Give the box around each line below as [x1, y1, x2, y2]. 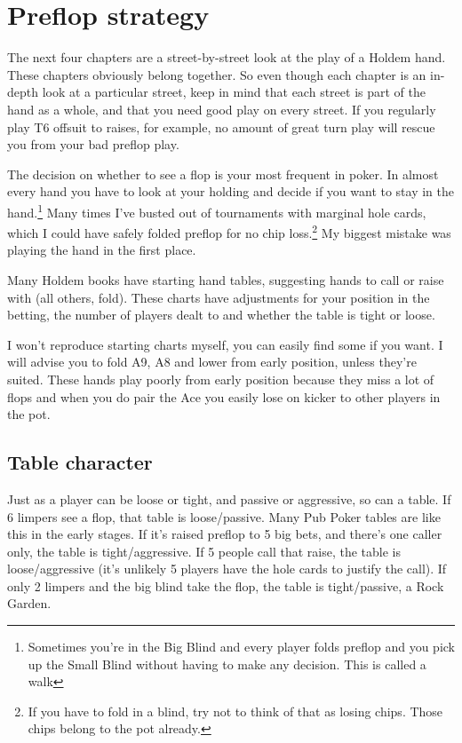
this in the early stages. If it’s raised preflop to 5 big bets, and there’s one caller [7, 525, 442, 543]
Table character [7, 448, 153, 476]
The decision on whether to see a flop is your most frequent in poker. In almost [7, 164, 439, 183]
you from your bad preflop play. [7, 135, 179, 154]
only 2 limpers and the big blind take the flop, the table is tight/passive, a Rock [7, 576, 444, 595]
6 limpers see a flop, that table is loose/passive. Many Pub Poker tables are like [7, 507, 441, 526]
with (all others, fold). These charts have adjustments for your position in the [7, 288, 430, 306]
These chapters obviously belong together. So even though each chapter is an [7, 65, 426, 83]
